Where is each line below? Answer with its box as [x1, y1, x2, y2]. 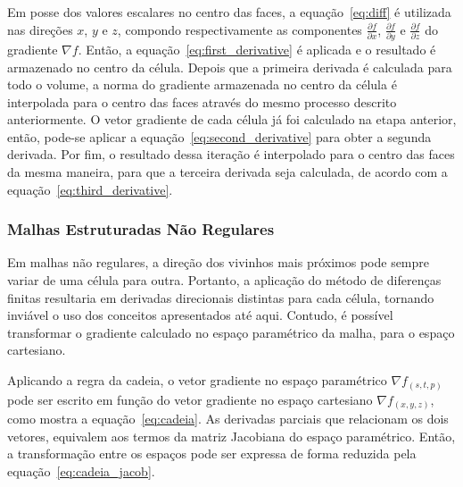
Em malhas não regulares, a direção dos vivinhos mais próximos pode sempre [7, 253, 430, 272]
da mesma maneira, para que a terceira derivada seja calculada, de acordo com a [7, 163, 448, 181]
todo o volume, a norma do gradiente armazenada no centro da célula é [7, 75, 397, 94]
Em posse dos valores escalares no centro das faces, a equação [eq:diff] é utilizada [7, 3, 451, 21]
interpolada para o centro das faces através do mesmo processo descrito [7, 92, 397, 111]
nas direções [7, 20, 73, 38]
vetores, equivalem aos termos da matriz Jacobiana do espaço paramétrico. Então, [7, 426, 456, 445]
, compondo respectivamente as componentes [117, 20, 362, 38]
